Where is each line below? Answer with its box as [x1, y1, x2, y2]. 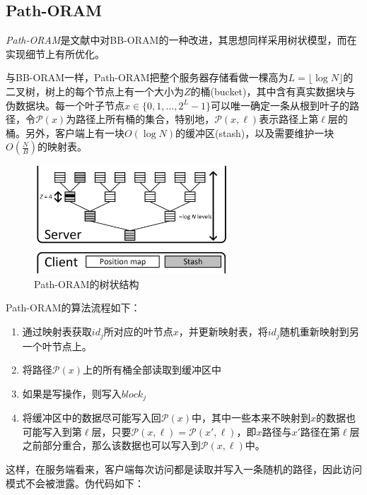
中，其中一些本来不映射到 [191, 410, 310, 425]
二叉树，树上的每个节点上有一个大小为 [6, 83, 184, 98]
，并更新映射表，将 [178, 324, 268, 339]
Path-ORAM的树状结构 [34, 276, 139, 291]
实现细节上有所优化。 [6, 46, 105, 61]
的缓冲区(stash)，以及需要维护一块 [175, 125, 334, 140]
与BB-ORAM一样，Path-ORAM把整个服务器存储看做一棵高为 [6, 70, 289, 85]
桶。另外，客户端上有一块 [6, 125, 124, 140]
